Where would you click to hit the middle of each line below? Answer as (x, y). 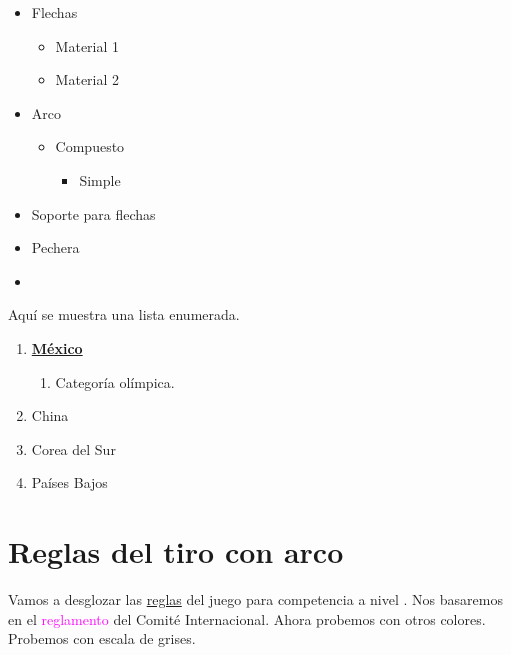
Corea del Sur (73, 448)
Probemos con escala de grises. (102, 638)
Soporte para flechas (93, 213)
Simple (100, 179)
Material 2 (87, 79)
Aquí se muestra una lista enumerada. (124, 314)
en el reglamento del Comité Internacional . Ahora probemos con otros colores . (247, 618)
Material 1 (87, 45)
